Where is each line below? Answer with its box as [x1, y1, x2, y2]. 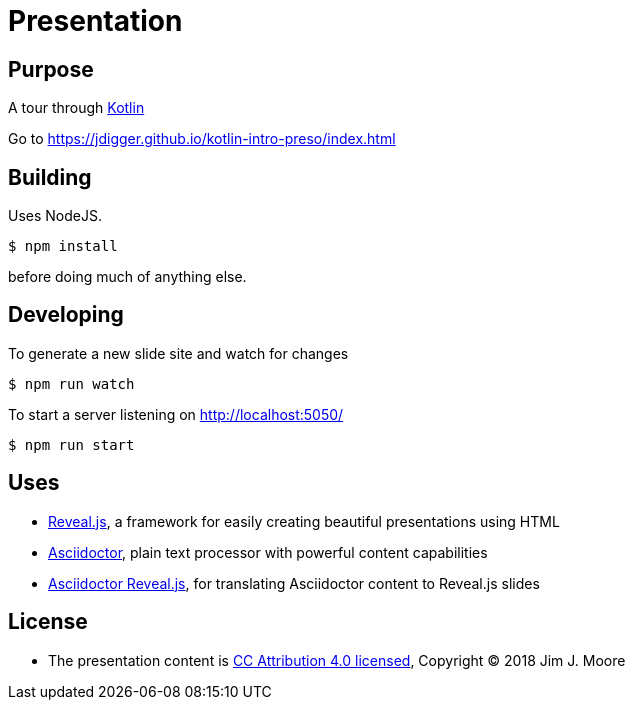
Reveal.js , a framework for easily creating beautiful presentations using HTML [48, 512, 560, 530]
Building [8, 164, 92, 190]
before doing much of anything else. [8, 268, 247, 286]
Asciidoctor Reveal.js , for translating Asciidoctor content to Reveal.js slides [48, 574, 540, 592]
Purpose [8, 56, 94, 82]
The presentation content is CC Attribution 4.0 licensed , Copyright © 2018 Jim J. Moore [48, 651, 626, 669]
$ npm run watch [8, 375, 135, 392]
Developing [8, 302, 124, 328]
